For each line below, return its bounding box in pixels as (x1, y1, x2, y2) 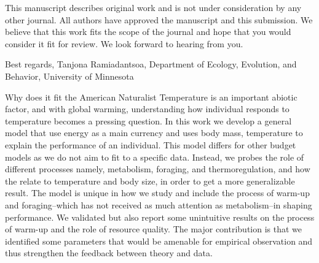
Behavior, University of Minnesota (5, 69, 134, 82)
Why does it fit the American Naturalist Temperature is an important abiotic (5, 90, 297, 103)
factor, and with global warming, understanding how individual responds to (5, 102, 289, 115)
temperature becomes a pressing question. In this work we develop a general (5, 114, 292, 127)
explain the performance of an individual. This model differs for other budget (5, 138, 296, 151)
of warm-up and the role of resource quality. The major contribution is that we (5, 223, 302, 235)
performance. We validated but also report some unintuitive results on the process (5, 210, 315, 223)
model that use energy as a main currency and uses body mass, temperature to (5, 126, 303, 139)
